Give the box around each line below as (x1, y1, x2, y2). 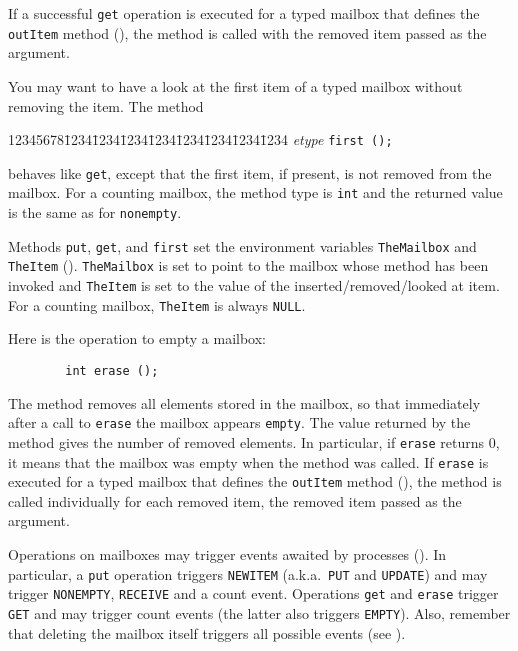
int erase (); (65, 363, 159, 378)
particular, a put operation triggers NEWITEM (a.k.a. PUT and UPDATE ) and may (8, 563, 488, 584)
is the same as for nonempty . (8, 202, 182, 223)
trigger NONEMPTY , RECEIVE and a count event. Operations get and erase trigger (8, 583, 499, 604)
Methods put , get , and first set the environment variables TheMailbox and (8, 235, 477, 256)
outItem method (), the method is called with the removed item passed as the (8, 22, 487, 43)
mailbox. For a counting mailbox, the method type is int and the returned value (8, 182, 503, 203)
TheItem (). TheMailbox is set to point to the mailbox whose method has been (8, 255, 489, 276)
